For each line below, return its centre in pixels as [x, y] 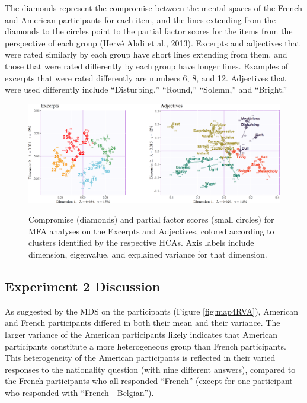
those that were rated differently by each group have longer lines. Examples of [147, 66]
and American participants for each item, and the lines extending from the [140, 19]
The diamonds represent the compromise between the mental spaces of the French [153, 8]
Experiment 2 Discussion [83, 286]
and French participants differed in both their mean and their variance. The [143, 323]
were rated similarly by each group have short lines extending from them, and [146, 54]
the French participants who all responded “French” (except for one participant [149, 381]
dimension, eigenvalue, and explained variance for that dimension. [148, 254]
